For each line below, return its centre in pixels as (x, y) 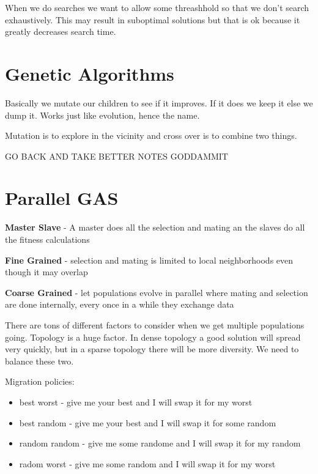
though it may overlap (46, 272)
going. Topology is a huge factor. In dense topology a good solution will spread (153, 337)
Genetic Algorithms (90, 73)
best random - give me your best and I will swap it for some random (148, 422)
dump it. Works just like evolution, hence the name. (102, 115)
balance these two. (39, 361)
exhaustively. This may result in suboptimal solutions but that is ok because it (153, 19)
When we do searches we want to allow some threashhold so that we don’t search (157, 7)
